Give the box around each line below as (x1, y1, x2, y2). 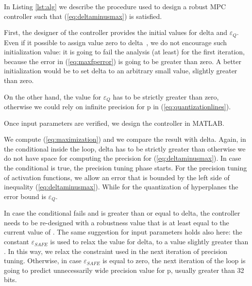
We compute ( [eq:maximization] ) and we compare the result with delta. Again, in (4, 134, 246, 144)
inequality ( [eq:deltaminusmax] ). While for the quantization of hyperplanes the (4, 182, 238, 192)
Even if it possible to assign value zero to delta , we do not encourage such (4, 37, 227, 47)
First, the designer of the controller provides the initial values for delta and (4, 27, 228, 37)
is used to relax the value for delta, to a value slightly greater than (50, 236, 249, 247)
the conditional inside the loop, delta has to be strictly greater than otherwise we (4, 143, 246, 153)
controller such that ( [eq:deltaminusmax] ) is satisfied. (4, 11, 162, 21)
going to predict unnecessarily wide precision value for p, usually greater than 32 (4, 265, 244, 275)
